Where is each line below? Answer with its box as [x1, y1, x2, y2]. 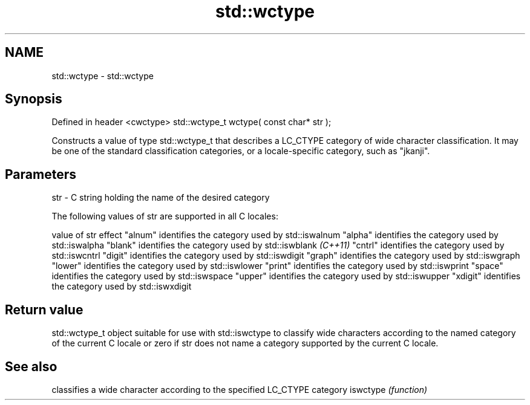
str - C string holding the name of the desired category [51, 192, 270, 203]
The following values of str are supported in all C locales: [51, 211, 278, 222]
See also [5, 358, 57, 374]
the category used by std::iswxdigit [51, 281, 192, 292]
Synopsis [5, 91, 62, 107]
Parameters [5, 166, 76, 182]
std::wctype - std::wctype [51, 70, 154, 81]
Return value [5, 302, 83, 317]
